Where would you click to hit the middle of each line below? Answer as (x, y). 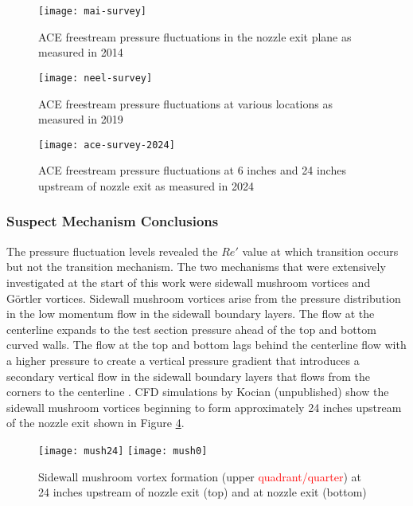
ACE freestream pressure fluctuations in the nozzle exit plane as (195, 36)
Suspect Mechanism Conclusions (113, 221)
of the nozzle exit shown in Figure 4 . (95, 423)
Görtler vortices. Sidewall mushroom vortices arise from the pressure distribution (204, 298)
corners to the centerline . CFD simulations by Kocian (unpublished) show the (198, 392)
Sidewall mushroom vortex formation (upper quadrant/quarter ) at (200, 476)
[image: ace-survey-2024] (107, 145)
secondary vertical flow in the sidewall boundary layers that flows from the (189, 376)
